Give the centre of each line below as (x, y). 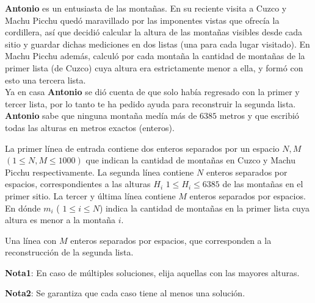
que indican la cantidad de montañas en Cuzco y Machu (190, 160)
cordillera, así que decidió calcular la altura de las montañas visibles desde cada (154, 32)
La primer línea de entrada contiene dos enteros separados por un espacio (142, 148)
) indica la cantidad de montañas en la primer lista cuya (204, 208)
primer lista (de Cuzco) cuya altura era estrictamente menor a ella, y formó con (154, 67)
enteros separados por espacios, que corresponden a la (171, 240)
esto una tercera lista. (45, 80)
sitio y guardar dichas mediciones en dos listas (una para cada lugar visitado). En (157, 44)
